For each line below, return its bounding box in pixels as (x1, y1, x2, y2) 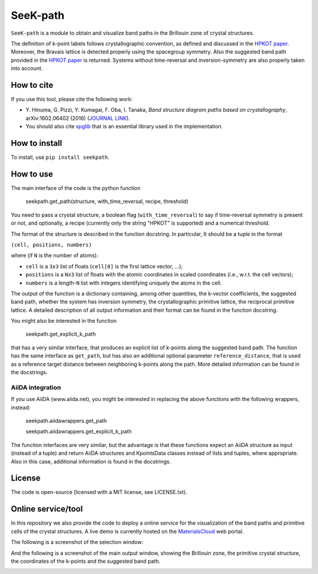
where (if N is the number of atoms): (11, 252, 98, 259)
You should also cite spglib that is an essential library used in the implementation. (25, 123, 223, 130)
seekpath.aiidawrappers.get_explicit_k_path (25, 428, 132, 435)
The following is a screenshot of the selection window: (11, 539, 144, 546)
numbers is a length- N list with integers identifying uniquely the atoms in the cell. (25, 279, 222, 286)
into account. (11, 65, 43, 72)
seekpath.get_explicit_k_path (25, 331, 97, 338)
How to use (11, 169, 53, 179)
